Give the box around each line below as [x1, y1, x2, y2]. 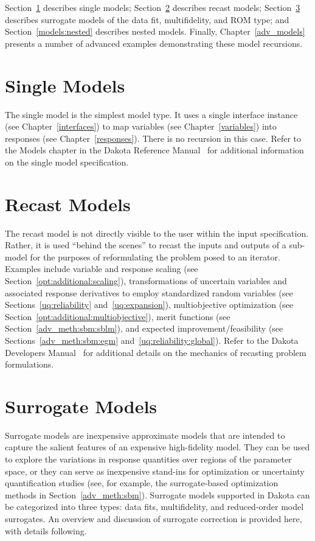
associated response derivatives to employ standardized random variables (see [5, 286, 293, 299]
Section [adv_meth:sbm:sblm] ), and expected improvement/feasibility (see [5, 322, 283, 335]
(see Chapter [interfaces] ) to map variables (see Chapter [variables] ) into [5, 120, 277, 133]
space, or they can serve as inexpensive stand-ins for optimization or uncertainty [5, 464, 305, 477]
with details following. [5, 524, 87, 537]
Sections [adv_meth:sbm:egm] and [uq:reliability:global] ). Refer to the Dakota [5, 333, 299, 346]
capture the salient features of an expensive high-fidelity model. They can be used [5, 441, 310, 453]
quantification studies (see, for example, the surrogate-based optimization [5, 476, 279, 489]
